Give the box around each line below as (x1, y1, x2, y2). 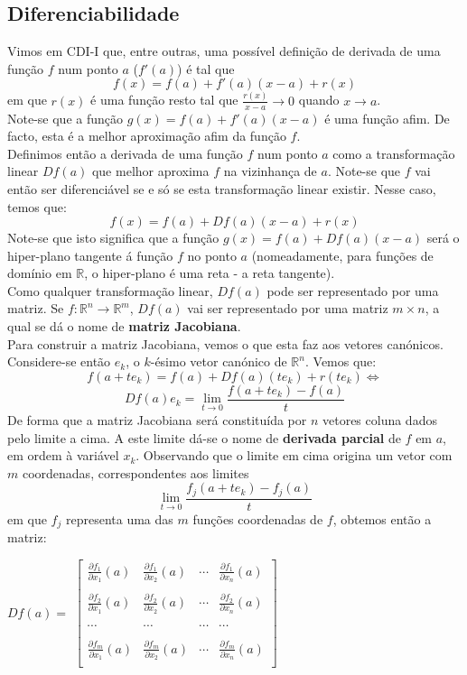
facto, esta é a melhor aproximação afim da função (7, 126, 286, 145)
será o (426, 228, 460, 247)
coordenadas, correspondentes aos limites (22, 463, 249, 482)
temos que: (7, 197, 67, 216)
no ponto (187, 245, 237, 264)
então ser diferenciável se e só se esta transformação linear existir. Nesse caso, (7, 179, 436, 198)
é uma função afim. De (324, 108, 450, 127)
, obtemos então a (332, 509, 432, 528)
